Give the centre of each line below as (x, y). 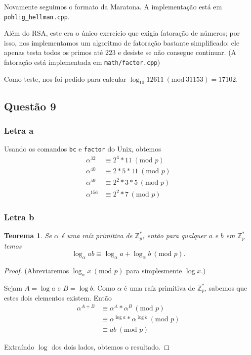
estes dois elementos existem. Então (58, 298)
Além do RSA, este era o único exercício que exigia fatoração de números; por (122, 33)
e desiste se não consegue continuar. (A (177, 52)
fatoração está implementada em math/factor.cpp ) (82, 62)
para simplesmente (154, 270)
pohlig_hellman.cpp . (37, 16)
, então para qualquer (174, 235)
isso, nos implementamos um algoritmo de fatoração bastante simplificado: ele (122, 42)
